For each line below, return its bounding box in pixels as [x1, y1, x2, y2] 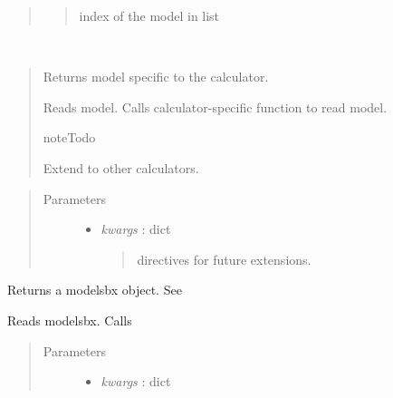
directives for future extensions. [137, 249, 312, 268]
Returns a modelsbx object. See [7, 280, 182, 299]
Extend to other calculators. [43, 158, 199, 177]
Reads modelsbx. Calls [7, 310, 132, 329]
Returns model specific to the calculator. [43, 67, 269, 86]
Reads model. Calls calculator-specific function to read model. [43, 97, 388, 116]
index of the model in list [79, 6, 220, 24]
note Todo [43, 128, 96, 147]
